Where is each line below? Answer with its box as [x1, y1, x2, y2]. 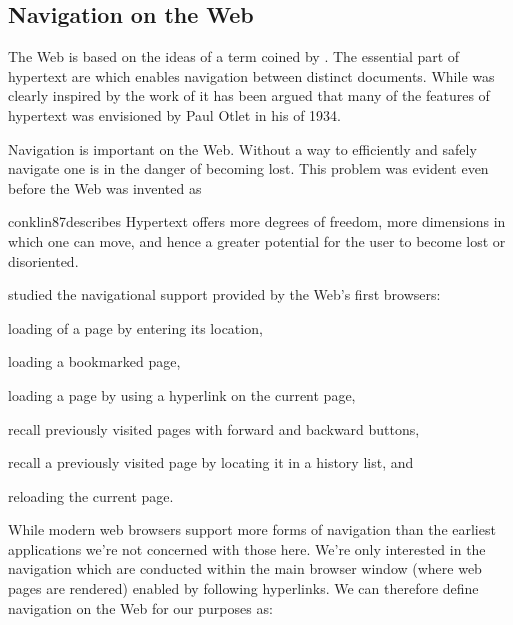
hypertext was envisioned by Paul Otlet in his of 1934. [8, 104, 341, 125]
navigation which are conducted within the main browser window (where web [8, 558, 482, 579]
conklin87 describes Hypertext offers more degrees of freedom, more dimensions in [8, 211, 506, 232]
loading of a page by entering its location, [8, 317, 263, 338]
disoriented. [8, 250, 79, 271]
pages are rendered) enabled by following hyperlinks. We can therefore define [8, 578, 479, 599]
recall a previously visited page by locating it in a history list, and [8, 452, 414, 473]
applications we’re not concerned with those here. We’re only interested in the [8, 538, 486, 559]
